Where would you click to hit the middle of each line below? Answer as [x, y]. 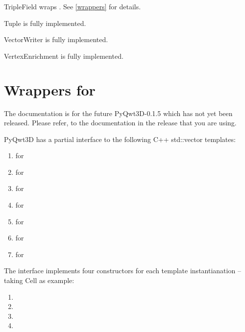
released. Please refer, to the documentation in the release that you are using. [120, 123]
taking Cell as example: [39, 280]
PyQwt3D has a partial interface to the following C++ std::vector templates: [120, 139]
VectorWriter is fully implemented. [56, 39]
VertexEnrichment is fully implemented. [64, 56]
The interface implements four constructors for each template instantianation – [122, 271]
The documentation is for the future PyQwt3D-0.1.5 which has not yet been [118, 113]
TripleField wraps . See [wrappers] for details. [73, 6]
